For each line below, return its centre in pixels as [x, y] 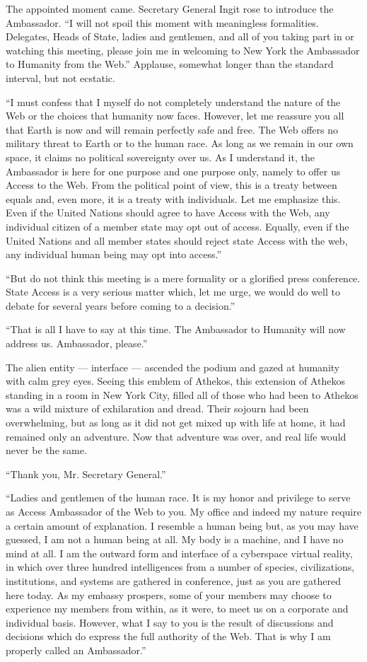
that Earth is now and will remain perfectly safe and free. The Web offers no [172, 129]
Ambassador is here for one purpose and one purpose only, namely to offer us [173, 171]
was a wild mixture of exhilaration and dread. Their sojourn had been [157, 408]
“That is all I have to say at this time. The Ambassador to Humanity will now [176, 329]
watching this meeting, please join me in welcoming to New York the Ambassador [183, 50]
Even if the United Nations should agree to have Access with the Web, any [168, 213]
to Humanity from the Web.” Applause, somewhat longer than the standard [170, 64]
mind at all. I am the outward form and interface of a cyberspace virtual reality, [179, 553]
